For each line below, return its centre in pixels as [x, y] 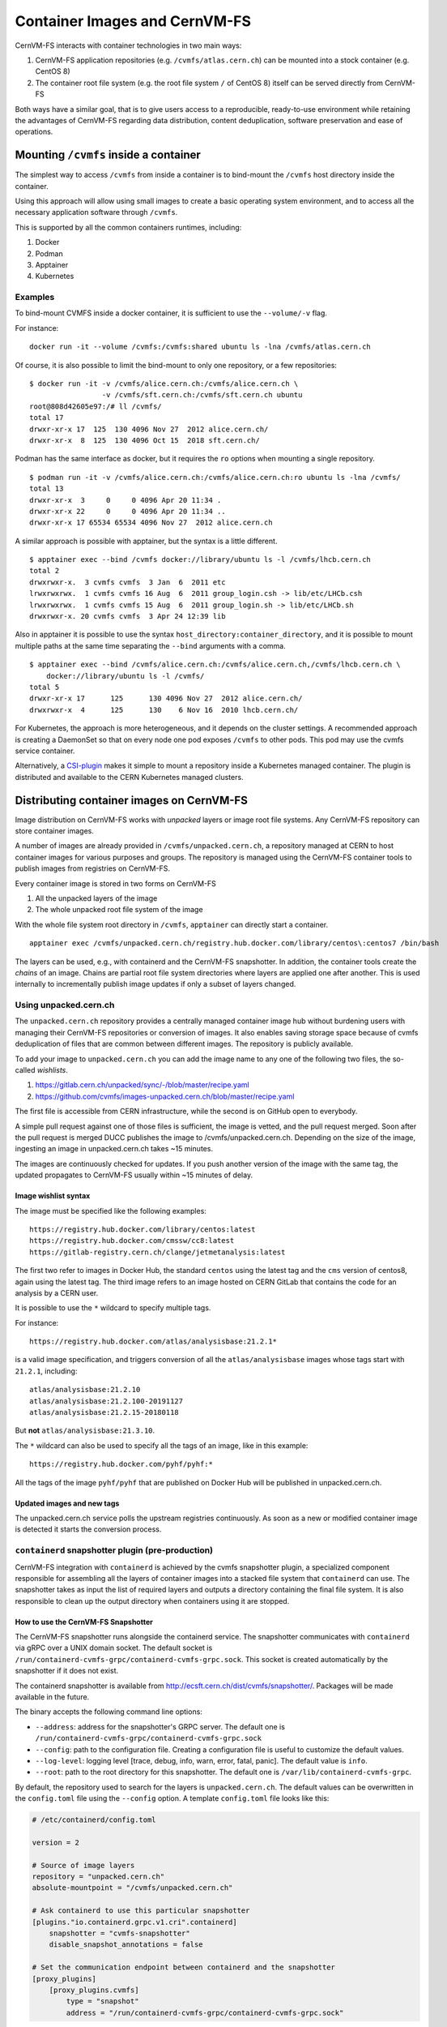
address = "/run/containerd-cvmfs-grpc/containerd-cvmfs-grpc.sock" [205, 2012]
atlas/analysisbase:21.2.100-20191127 [106, 1401]
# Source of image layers [83, 1865]
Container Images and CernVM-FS [133, 21]
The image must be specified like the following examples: [111, 1211]
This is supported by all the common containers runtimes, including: [128, 227]
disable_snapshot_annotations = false [126, 1945]
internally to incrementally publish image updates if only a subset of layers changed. [155, 984]
